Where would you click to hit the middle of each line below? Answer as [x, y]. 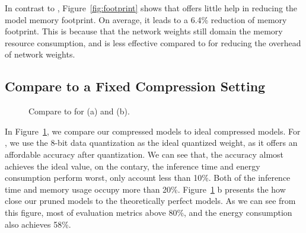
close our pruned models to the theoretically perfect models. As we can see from [150, 201]
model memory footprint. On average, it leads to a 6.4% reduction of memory [146, 19]
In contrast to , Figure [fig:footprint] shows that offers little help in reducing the [151, 8]
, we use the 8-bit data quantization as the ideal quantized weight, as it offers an [151, 143]
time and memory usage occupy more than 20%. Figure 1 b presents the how [145, 189]
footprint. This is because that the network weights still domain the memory [144, 31]
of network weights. [40, 54]
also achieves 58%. [38, 224]
